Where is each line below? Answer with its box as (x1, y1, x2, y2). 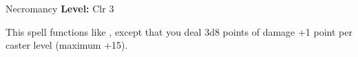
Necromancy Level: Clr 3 (6, 1, 114, 15)
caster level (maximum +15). (6, 38, 128, 52)
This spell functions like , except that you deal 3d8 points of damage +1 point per (6, 24, 352, 38)
